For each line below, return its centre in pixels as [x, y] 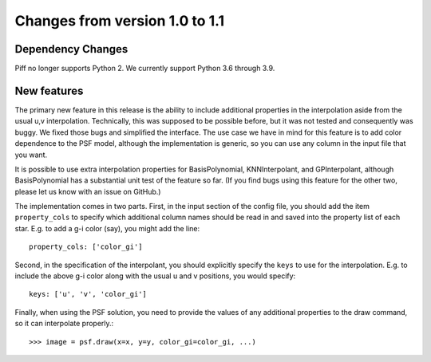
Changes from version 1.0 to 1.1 [120, 21]
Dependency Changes [71, 49]
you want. [31, 155]
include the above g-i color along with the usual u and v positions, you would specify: [155, 276]
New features [49, 90]
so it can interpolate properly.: [64, 324]
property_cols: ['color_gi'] [86, 247]
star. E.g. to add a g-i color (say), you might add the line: [107, 228]
